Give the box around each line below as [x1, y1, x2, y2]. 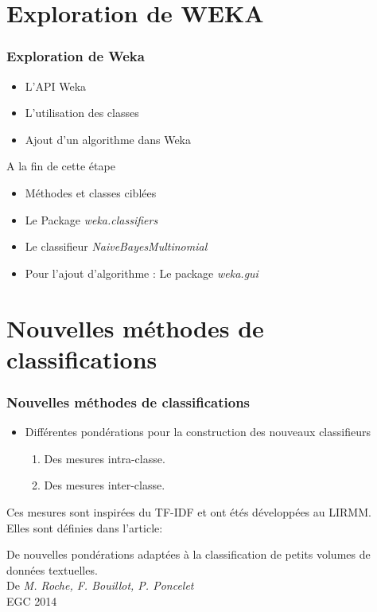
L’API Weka [25, 77, 87, 94]
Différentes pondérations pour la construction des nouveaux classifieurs [25, 423, 371, 440]
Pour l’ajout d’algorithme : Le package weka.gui [25, 264, 258, 281]
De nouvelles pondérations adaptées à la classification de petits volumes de [6, 546, 371, 563]
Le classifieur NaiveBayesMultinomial [25, 238, 208, 255]
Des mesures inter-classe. [44, 477, 165, 493]
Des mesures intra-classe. [44, 450, 165, 466]
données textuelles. [6, 561, 98, 578]
